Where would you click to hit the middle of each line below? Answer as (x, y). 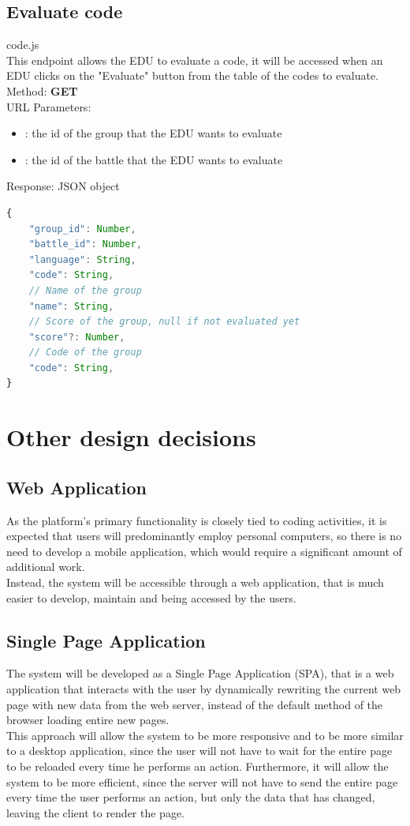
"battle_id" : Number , (85, 244)
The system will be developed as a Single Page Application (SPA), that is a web (200, 673)
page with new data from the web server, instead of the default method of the (195, 704)
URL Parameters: (49, 106)
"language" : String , (82, 259)
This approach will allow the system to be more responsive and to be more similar (205, 735)
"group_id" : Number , (82, 229)
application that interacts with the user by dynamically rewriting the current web (204, 689)
